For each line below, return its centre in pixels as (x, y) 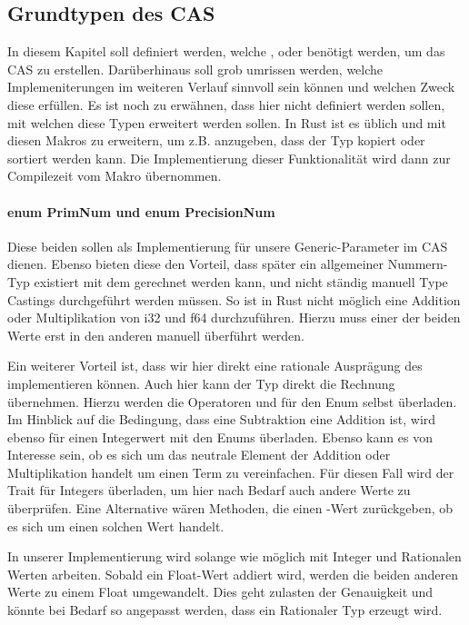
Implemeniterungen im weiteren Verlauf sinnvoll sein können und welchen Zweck (231, 87)
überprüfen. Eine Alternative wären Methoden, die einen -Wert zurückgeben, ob (230, 508)
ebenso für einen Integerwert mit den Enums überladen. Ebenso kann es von (220, 437)
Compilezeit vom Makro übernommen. (115, 176)
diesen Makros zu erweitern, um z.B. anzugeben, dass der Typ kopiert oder (216, 140)
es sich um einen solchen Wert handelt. (116, 526)
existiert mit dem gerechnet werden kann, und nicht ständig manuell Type (241, 281)
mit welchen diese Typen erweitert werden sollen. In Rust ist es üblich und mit (227, 122)
